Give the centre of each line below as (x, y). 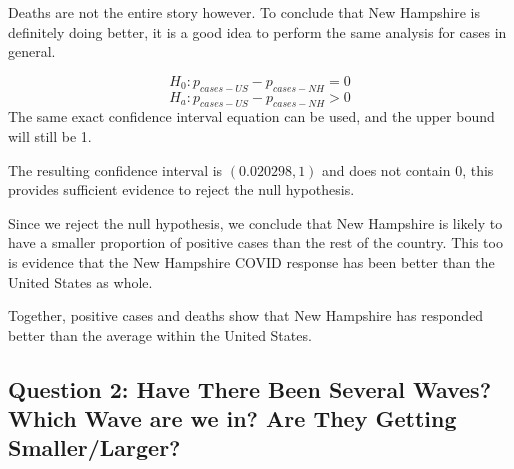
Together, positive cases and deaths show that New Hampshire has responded (246, 315)
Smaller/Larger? (94, 447)
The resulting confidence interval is (115, 169)
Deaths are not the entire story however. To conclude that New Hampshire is (244, 12)
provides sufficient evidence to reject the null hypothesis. (181, 189)
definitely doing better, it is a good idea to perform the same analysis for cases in (257, 31)
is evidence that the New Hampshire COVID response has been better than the (251, 261)
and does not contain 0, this (408, 169)
